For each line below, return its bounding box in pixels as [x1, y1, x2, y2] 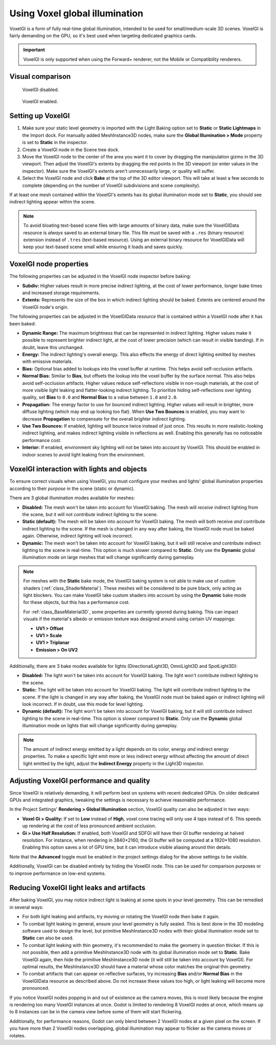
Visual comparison [9, 72, 71, 81]
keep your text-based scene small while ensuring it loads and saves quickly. [23, 244, 183, 250]
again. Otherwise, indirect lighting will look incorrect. [22, 533, 133, 539]
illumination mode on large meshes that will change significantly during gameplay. [22, 554, 195, 561]
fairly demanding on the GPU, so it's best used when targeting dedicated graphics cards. [9, 32, 197, 38]
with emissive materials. [22, 358, 73, 365]
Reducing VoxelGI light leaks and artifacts [9, 884, 146, 892]
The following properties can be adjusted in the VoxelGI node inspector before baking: [9, 273, 191, 280]
